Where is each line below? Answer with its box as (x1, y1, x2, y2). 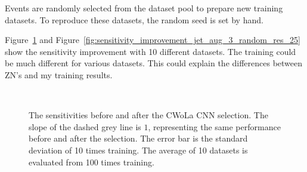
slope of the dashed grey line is (29, 120, 141, 133)
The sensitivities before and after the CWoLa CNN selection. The (29, 109, 268, 121)
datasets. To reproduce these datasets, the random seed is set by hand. (5, 13, 263, 26)
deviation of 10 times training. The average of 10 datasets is (29, 143, 248, 156)
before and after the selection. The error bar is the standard (29, 132, 248, 145)
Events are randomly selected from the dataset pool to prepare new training (5, 2, 283, 14)
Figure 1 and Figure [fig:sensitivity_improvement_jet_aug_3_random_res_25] (5, 33, 300, 46)
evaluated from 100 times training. (29, 155, 154, 168)
